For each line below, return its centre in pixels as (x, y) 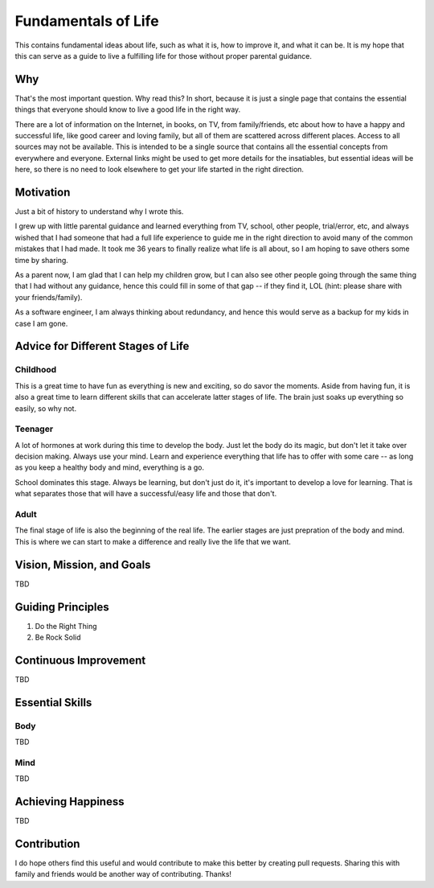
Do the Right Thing (66, 626)
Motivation (43, 192)
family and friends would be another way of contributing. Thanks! (123, 874)
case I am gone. (41, 323)
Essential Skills (53, 703)
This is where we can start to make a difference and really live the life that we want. (153, 541)
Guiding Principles (62, 607)
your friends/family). (49, 297)
